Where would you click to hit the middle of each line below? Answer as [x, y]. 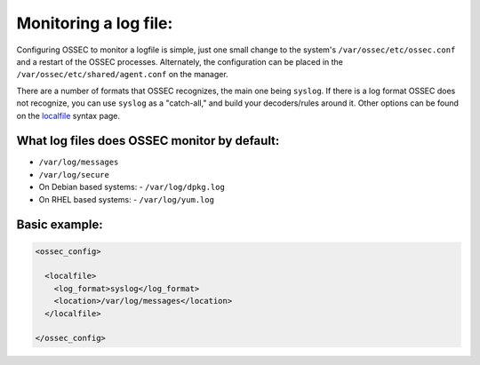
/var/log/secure [74, 175]
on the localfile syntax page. [68, 115]
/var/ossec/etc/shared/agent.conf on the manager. [122, 75]
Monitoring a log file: [95, 23]
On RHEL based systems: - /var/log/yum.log [127, 199]
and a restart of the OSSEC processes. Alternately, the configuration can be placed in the [180, 61]
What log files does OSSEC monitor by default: [148, 141]
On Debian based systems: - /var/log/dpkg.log [132, 187]
